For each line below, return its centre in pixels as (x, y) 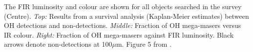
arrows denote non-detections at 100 (58, 44)
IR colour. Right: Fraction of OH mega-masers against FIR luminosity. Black (119, 34)
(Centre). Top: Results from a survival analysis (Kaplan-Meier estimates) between (126, 16)
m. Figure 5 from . (144, 44)
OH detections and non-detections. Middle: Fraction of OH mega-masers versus (123, 25)
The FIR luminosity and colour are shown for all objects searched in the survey (123, 6)
